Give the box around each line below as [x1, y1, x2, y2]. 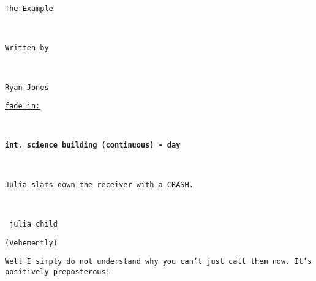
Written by [5, 43, 49, 53]
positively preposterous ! [5, 267, 110, 276]
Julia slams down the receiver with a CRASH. [5, 180, 194, 189]
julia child [9, 219, 58, 228]
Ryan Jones [5, 83, 49, 92]
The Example [5, 4, 53, 13]
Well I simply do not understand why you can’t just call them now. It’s [5, 257, 312, 266]
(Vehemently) [5, 238, 58, 247]
